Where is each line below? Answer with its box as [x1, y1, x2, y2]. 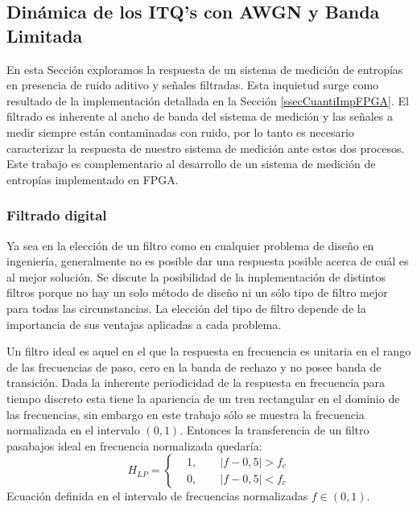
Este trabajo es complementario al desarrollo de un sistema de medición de [6, 155, 376, 172]
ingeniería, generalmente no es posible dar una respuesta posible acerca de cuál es [6, 253, 409, 269]
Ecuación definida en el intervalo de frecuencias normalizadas [6, 487, 308, 504]
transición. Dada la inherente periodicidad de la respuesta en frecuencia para [6, 374, 386, 391]
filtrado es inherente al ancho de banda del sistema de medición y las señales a [6, 108, 393, 125]
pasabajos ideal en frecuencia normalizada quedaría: [6, 437, 262, 454]
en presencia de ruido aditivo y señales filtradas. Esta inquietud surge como [6, 76, 379, 93]
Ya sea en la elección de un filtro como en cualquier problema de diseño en [6, 236, 374, 253]
